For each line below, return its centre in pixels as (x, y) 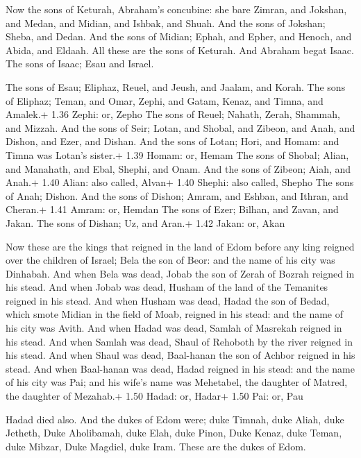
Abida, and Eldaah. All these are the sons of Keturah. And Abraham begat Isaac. (180, 50)
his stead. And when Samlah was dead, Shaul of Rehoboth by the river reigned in (179, 341)
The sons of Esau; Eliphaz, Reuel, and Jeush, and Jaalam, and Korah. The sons (176, 86)
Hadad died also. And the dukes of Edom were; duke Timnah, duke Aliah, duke (175, 419)
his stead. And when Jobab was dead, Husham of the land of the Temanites (167, 287)
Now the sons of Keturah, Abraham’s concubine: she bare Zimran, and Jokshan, (176, 9)
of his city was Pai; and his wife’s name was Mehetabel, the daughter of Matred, (177, 382)
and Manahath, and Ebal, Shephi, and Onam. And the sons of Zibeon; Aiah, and (178, 168)
